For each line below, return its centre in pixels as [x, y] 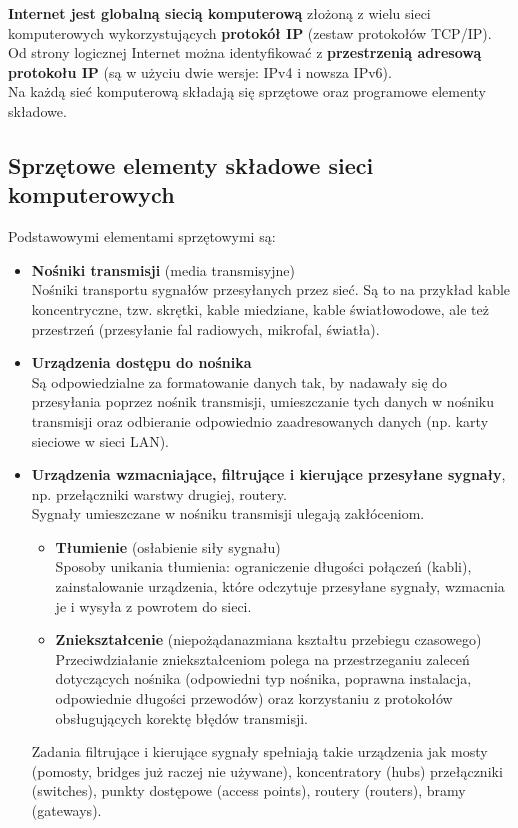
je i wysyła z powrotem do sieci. [153, 605]
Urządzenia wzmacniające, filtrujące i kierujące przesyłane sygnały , [268, 474]
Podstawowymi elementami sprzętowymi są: [142, 236]
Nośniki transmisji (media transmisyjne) [163, 269]
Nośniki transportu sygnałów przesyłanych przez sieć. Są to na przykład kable [271, 289]
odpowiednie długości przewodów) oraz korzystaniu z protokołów [254, 698]
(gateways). [66, 810]
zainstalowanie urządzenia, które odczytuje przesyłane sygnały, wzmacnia [280, 586]
